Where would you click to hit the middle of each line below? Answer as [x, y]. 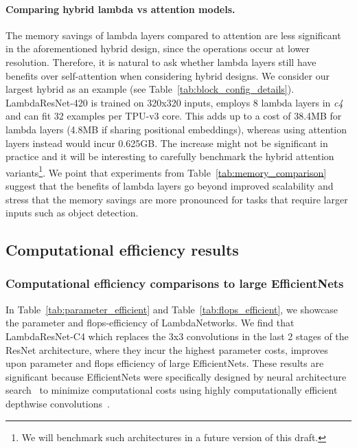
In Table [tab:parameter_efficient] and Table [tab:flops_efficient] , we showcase [172, 309]
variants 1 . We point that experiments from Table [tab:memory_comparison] [166, 171]
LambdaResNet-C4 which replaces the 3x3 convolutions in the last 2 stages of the [177, 336]
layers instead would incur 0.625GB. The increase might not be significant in [167, 143]
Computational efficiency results [122, 250]
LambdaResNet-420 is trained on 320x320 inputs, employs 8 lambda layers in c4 [174, 102]
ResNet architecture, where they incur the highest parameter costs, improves [167, 349]
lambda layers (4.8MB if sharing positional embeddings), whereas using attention [176, 129]
